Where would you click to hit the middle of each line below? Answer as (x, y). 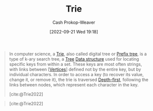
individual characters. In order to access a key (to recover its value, (76, 74)
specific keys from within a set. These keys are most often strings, (76, 64)
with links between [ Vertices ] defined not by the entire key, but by (75, 69)
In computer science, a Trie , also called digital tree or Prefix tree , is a (78, 54)
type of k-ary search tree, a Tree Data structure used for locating (74, 59)
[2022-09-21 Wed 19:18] (74, 32)
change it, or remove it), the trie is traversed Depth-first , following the (79, 79)
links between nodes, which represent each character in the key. (74, 85)
